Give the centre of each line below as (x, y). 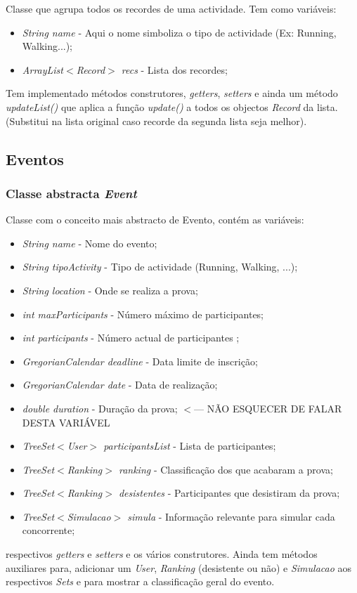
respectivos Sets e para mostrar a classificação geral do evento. (140, 581)
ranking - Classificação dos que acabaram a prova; (226, 469)
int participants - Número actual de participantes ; (131, 338)
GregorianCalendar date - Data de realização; (120, 385)
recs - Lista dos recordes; (174, 69)
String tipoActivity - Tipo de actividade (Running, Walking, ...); (160, 267)
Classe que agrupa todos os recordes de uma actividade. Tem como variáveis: (171, 8)
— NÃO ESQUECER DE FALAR (268, 408)
